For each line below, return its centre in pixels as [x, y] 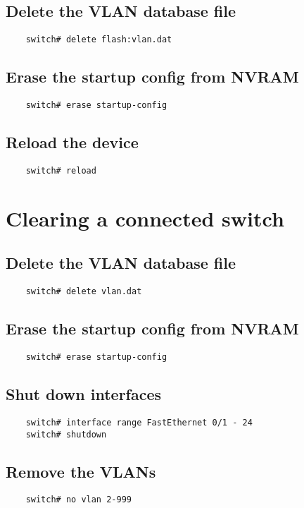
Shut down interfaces [84, 394]
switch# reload [61, 170]
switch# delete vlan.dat [84, 292]
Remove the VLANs [81, 471]
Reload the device [72, 142]
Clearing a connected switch [145, 218]
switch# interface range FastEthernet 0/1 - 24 [139, 422]
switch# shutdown [66, 434]
